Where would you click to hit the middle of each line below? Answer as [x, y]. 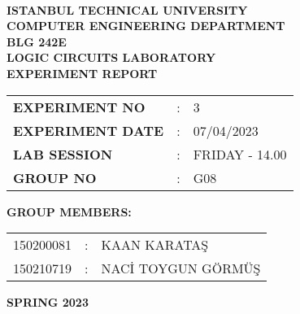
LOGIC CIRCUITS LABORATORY [111, 57]
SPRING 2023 [48, 302]
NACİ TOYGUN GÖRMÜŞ [181, 268]
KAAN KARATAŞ [155, 245]
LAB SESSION [63, 154]
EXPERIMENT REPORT [82, 73]
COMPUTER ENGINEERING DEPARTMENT [146, 26]
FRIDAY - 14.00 [240, 154]
